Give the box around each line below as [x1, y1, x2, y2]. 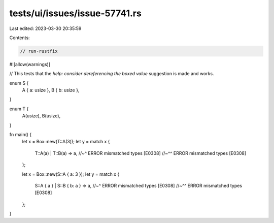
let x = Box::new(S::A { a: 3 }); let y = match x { [22, 171, 120, 177]
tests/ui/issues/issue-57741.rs [9, 8, 142, 19]
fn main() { [9, 132, 32, 138]
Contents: [9, 35, 30, 41]
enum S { [9, 80, 29, 86]
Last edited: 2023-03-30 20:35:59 [9, 25, 82, 31]
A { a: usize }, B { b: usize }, [22, 87, 80, 93]
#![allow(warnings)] [9, 61, 51, 67]
